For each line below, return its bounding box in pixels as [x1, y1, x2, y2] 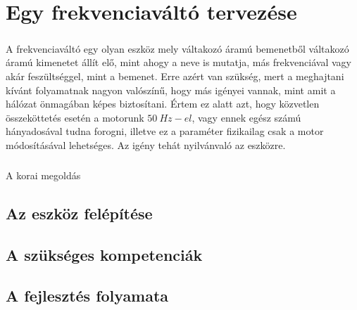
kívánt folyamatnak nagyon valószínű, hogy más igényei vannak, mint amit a [6, 82, 336, 97]
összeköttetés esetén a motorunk [6, 110, 144, 124]
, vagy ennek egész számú [192, 110, 301, 124]
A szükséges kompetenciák [6, 243, 203, 265]
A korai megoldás [6, 167, 81, 182]
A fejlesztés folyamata [6, 285, 169, 306]
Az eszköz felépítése [6, 202, 153, 224]
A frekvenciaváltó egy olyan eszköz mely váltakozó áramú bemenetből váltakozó [6, 41, 349, 56]
